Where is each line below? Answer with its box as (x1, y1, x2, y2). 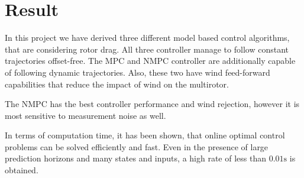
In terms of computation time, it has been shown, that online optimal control (5, 129, 285, 141)
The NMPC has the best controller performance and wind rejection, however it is (5, 98, 300, 110)
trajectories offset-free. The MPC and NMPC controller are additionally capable (5, 54, 296, 67)
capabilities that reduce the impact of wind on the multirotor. (5, 77, 229, 90)
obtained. (5, 164, 38, 176)
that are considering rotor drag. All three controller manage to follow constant (5, 43, 289, 55)
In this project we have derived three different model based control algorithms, (5, 31, 290, 44)
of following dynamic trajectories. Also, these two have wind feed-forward (5, 66, 270, 78)
